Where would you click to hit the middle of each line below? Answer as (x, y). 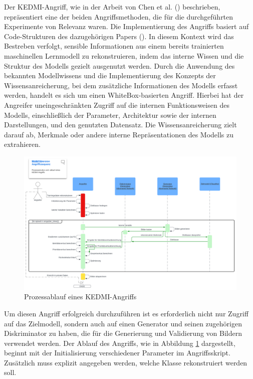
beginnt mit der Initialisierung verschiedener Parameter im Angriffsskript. (117, 353)
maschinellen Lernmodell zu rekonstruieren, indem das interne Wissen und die (124, 55)
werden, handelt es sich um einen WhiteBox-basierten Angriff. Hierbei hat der (124, 95)
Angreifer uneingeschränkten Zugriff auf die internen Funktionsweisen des (117, 105)
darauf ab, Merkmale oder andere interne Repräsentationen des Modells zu (119, 134)
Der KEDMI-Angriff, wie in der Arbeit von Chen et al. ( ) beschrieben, (112, 7)
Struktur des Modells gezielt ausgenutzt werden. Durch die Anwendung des (119, 65)
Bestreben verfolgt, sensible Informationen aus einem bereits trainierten (114, 46)
